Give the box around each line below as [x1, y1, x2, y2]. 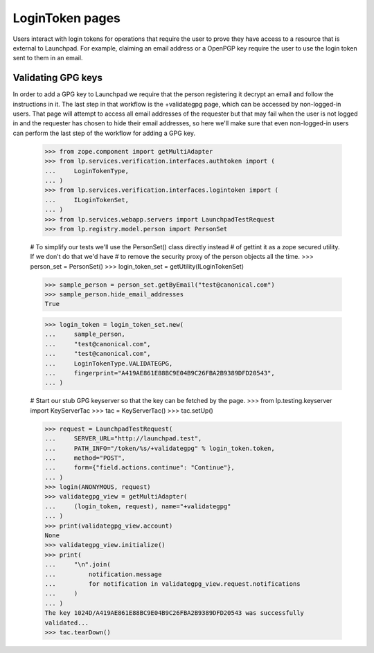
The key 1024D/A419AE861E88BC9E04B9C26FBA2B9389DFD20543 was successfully [44, 609, 305, 617]
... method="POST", [44, 454, 126, 462]
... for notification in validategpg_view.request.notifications [44, 580, 301, 588]
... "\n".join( [44, 561, 111, 569]
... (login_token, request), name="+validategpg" [44, 502, 231, 510]
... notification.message [44, 570, 162, 578]
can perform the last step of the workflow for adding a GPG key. [12, 129, 195, 137]
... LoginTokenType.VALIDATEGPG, [44, 359, 173, 367]
